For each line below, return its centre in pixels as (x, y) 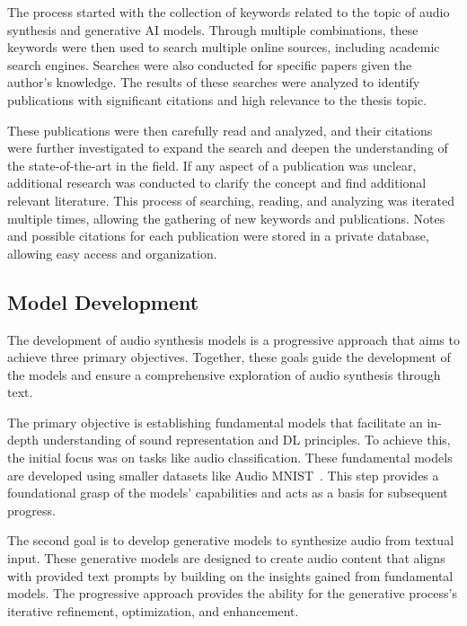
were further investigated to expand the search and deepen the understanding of (228, 148)
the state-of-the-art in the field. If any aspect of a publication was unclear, (212, 165)
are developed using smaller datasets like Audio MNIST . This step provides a (223, 475)
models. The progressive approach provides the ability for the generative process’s (232, 593)
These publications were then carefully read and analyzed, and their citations (220, 130)
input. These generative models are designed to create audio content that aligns (226, 558)
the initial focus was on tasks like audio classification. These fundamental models (230, 458)
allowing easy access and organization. (112, 253)
